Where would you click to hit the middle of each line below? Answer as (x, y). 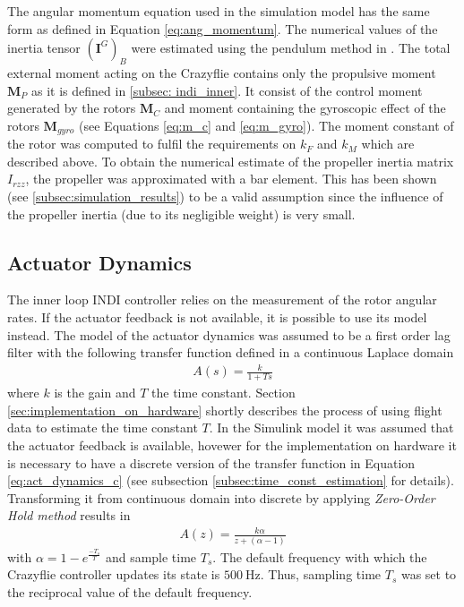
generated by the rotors (72, 108)
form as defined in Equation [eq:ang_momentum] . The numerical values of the (223, 28)
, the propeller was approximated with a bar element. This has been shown (231, 179)
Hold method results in (69, 515)
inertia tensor (44, 48)
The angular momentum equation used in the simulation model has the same (219, 11)
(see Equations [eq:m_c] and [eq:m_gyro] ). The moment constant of (266, 125)
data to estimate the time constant (103, 427)
